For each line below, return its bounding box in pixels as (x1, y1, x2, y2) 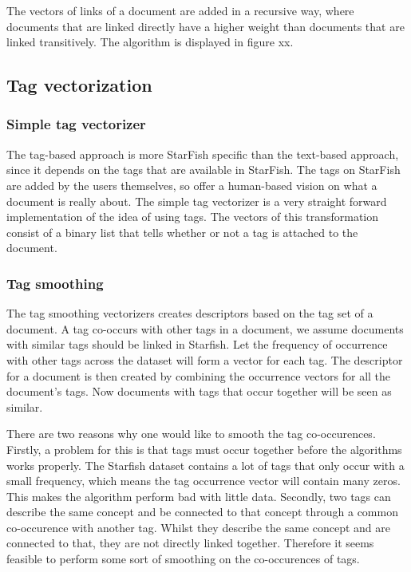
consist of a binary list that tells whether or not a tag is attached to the (6, 223, 358, 240)
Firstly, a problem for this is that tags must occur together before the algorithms (6, 440, 402, 457)
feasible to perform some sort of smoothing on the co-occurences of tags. (6, 550, 360, 567)
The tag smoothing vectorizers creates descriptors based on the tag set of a (6, 305, 373, 322)
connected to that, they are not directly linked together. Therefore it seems (6, 535, 374, 551)
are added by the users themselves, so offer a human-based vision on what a (6, 176, 377, 193)
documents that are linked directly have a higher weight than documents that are (6, 18, 405, 34)
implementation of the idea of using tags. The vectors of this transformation (6, 208, 379, 225)
